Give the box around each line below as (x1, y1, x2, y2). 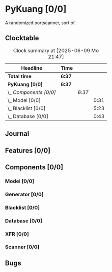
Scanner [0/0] (5, 243, 40, 250)
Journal (5, 129, 29, 138)
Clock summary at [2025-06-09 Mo (13, 47, 99, 54)
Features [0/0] (5, 146, 51, 154)
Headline (21, 64, 43, 71)
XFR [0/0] (5, 230, 29, 237)
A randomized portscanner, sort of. (5, 20, 76, 26)
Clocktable (5, 34, 39, 42)
